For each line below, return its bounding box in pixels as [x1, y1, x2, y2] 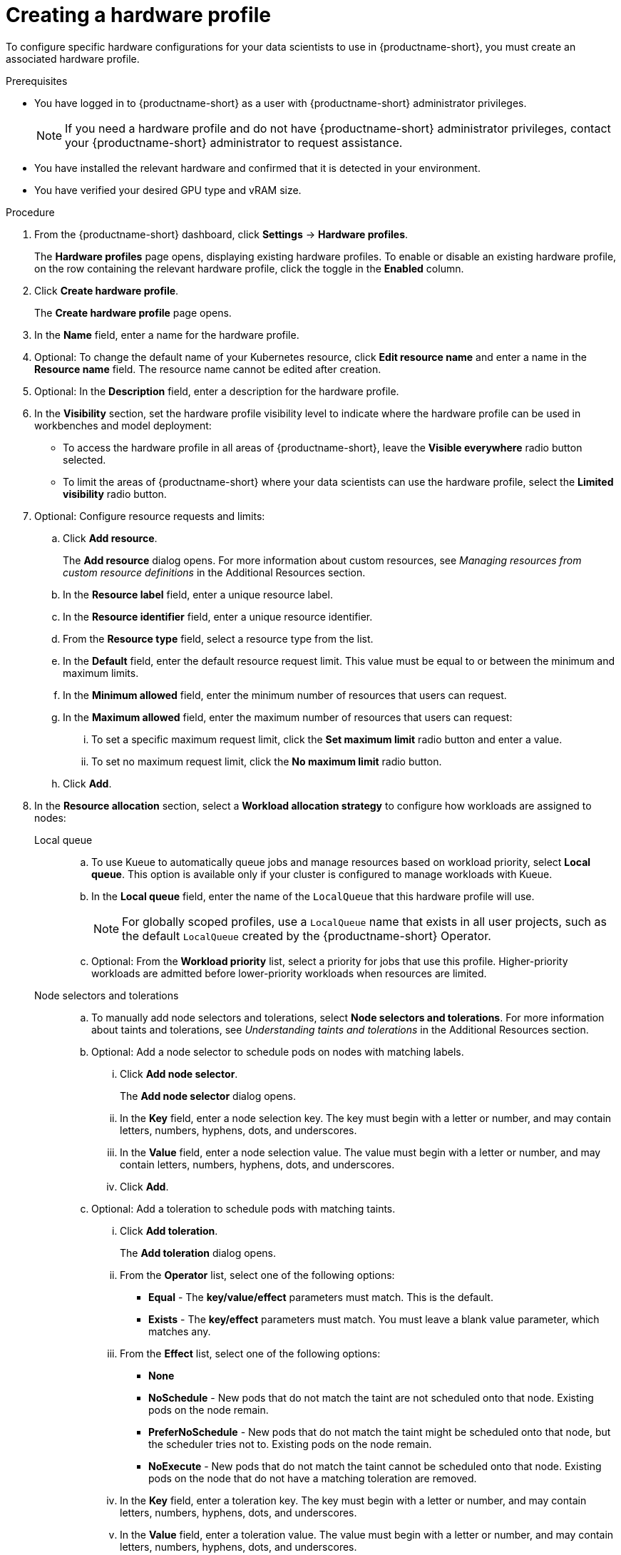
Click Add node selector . [120, 1067, 238, 1080]
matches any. [148, 1325, 211, 1337]
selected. [63, 453, 106, 466]
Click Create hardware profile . [34, 284, 179, 297]
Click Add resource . [63, 531, 158, 544]
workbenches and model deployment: [34, 419, 212, 432]
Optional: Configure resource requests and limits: [34, 509, 265, 522]
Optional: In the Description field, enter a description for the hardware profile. [34, 384, 399, 397]
